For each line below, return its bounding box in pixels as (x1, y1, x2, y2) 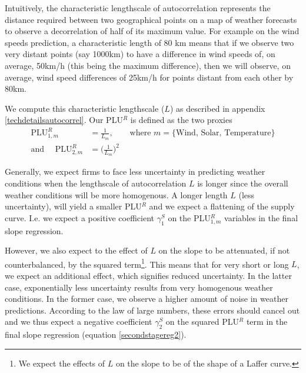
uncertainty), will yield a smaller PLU (5, 200, 142, 212)
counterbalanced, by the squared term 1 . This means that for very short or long (5, 256, 289, 270)
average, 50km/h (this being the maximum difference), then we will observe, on (5, 59, 291, 71)
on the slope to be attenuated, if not (158, 244, 290, 257)
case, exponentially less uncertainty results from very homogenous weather (5, 281, 273, 293)
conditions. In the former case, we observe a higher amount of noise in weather (5, 292, 288, 305)
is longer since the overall (197, 177, 288, 189)
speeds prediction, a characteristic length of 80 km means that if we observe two (5, 36, 294, 48)
